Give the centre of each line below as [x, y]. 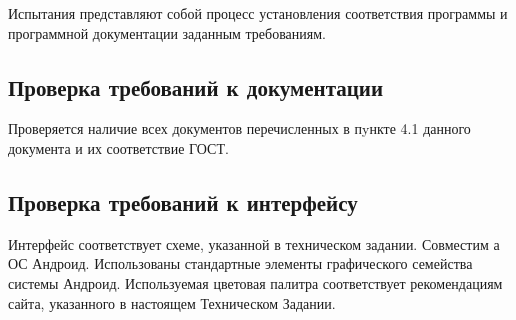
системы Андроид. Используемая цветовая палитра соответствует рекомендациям [255, 282]
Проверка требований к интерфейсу [183, 201]
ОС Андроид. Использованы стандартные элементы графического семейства [240, 263]
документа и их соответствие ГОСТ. [118, 147]
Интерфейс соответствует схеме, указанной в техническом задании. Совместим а [254, 243]
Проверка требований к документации [195, 86]
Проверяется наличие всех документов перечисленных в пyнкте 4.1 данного [239, 128]
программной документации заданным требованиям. [167, 32]
